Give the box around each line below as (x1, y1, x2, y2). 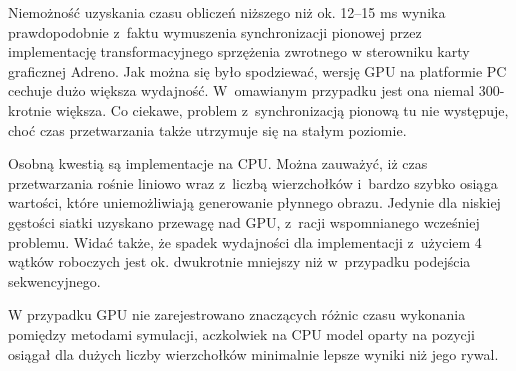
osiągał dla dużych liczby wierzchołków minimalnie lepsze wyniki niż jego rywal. (8, 343, 499, 364)
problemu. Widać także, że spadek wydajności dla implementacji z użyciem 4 (8, 231, 482, 252)
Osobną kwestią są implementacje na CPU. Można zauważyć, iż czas (8, 153, 428, 174)
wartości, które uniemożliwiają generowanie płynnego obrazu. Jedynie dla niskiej (8, 192, 501, 213)
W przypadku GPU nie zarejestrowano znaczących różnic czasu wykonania (8, 304, 466, 325)
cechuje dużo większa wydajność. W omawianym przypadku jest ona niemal (8, 80, 475, 101)
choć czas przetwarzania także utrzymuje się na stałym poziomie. (8, 119, 407, 140)
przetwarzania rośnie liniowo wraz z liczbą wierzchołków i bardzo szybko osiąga (8, 172, 498, 193)
